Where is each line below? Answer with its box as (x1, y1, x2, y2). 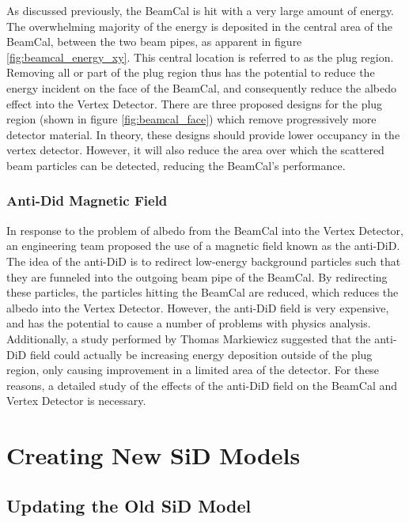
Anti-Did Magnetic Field (6, 191, 168, 210)
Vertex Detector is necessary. (6, 392, 146, 409)
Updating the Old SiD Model (6, 493, 252, 517)
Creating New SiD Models (6, 439, 301, 471)
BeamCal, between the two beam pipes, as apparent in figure (6, 33, 302, 50)
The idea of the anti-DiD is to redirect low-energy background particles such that (6, 252, 401, 269)
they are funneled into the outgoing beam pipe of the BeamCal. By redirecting (6, 268, 388, 285)
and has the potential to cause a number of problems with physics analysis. (6, 315, 371, 331)
